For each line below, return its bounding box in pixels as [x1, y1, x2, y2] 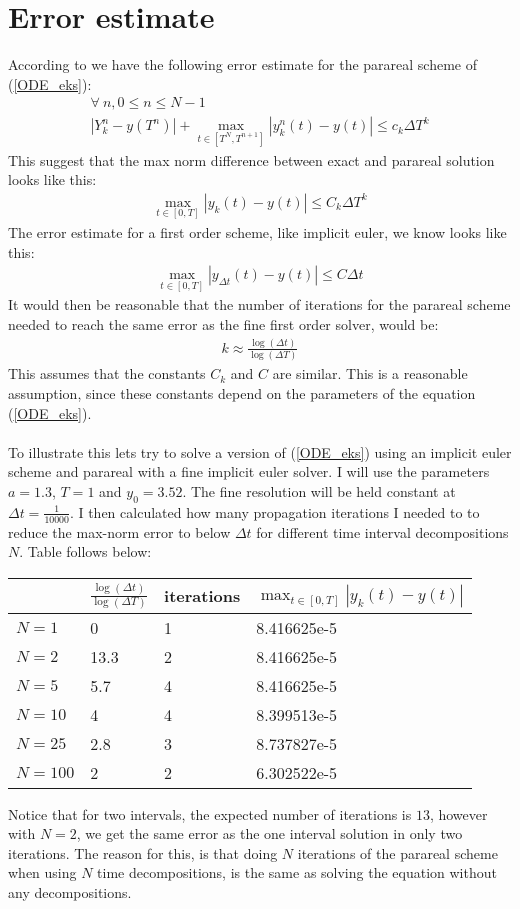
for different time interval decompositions [256, 521, 509, 542]
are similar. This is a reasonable [272, 363, 468, 384]
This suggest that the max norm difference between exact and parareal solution [8, 149, 495, 170]
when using [8, 862, 77, 883]
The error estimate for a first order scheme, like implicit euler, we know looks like [8, 222, 507, 243]
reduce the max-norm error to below [8, 521, 231, 542]
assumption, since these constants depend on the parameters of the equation [8, 382, 476, 403]
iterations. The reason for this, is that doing [8, 842, 278, 863]
